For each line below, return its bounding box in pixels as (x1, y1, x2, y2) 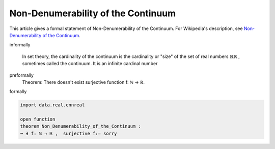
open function (20, 116, 56, 122)
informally (9, 42, 31, 48)
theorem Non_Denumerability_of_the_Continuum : (20, 124, 141, 129)
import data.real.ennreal (20, 102, 85, 108)
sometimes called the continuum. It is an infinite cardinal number (22, 61, 158, 67)
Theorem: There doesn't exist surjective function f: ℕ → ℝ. (22, 79, 145, 85)
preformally (9, 72, 34, 78)
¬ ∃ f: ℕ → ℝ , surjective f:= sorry (20, 130, 117, 136)
